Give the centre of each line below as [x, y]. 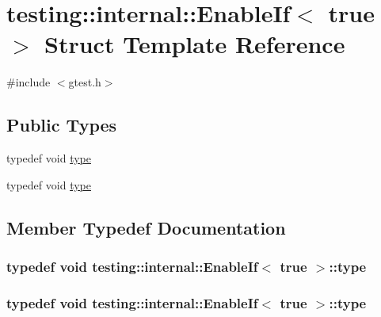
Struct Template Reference [195, 44]
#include [29, 82]
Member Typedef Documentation [146, 227]
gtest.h [85, 82]
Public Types [62, 125]
